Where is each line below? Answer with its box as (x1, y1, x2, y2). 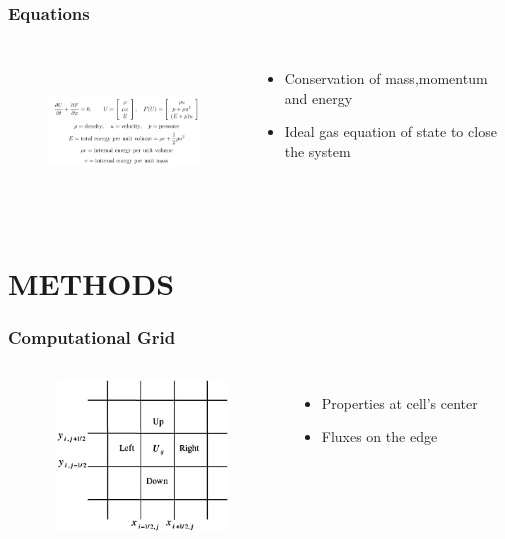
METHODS (8, 263, 175, 304)
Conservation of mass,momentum (284, 68, 488, 89)
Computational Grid (8, 325, 176, 350)
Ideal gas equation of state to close (284, 121, 497, 142)
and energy (284, 87, 353, 108)
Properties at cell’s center (321, 392, 478, 413)
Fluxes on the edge (321, 426, 438, 447)
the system (284, 141, 351, 161)
